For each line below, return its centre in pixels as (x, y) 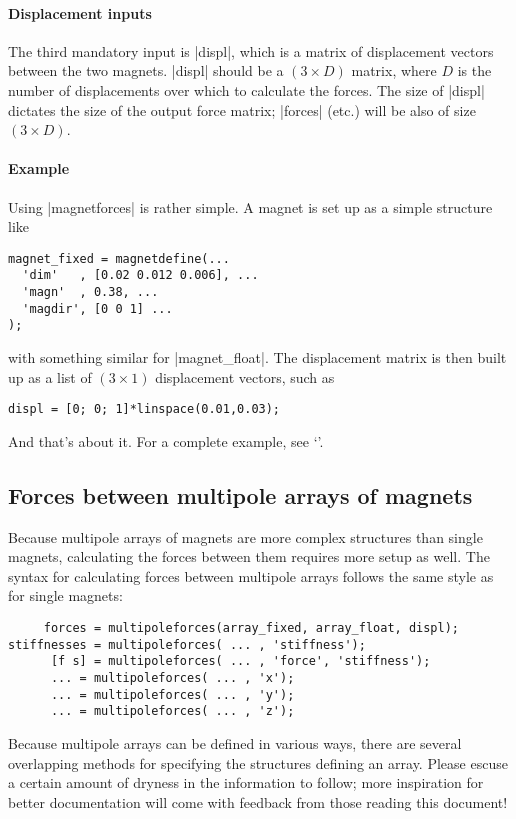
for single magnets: (65, 595)
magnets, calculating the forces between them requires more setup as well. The (249, 556)
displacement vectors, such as (245, 376)
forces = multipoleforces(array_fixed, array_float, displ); (251, 628)
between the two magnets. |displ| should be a (146, 70)
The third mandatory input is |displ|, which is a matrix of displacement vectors (251, 50)
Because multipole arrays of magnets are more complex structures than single (245, 536)
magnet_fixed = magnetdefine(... (119, 258)
